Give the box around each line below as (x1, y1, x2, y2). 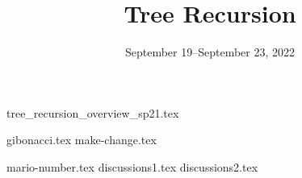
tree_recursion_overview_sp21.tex (6, 104, 179, 121)
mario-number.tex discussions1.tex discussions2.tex (6, 158, 258, 175)
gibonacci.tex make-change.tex (6, 131, 157, 148)
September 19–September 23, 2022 (124, 43, 296, 60)
